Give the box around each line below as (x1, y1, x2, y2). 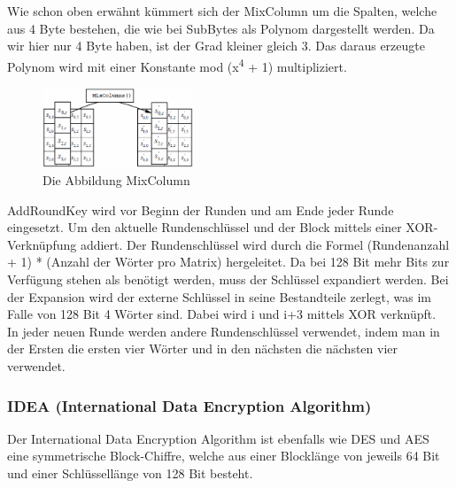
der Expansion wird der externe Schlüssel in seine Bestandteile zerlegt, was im (7, 287, 431, 306)
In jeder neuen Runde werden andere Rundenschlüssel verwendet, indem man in (7, 321, 440, 340)
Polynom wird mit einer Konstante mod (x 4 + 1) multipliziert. (7, 54, 347, 75)
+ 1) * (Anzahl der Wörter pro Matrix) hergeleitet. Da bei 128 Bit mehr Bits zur (7, 252, 450, 271)
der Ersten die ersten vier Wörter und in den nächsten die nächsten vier (7, 339, 398, 358)
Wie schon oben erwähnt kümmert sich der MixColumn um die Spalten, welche (7, 2, 437, 19)
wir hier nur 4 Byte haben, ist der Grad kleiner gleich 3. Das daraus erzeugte (7, 36, 425, 55)
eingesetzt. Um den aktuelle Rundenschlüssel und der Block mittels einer (7, 218, 402, 236)
